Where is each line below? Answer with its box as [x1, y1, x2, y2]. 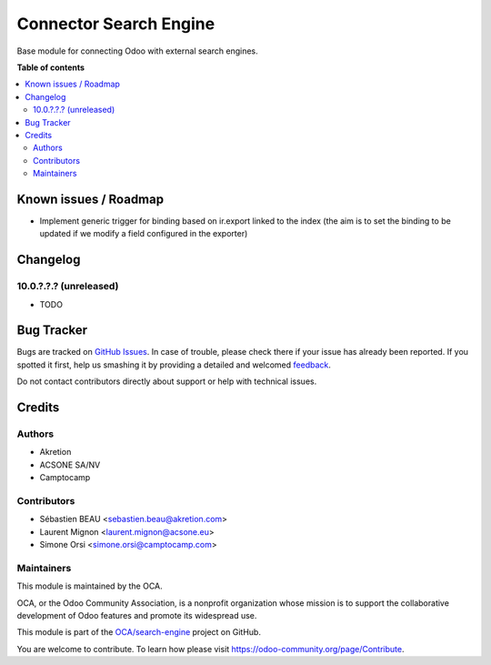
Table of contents [16, 62, 85, 73]
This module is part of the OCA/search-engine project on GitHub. [16, 627, 261, 638]
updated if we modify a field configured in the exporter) [39, 228, 248, 239]
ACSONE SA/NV [39, 459, 101, 470]
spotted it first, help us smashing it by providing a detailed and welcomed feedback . [16, 359, 332, 370]
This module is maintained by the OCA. [16, 580, 163, 591]
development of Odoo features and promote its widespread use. [16, 610, 257, 620]
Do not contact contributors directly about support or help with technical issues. [16, 376, 317, 387]
